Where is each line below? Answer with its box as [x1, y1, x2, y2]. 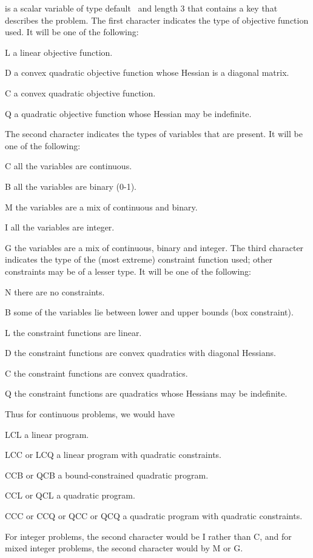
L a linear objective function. [5, 45, 113, 58]
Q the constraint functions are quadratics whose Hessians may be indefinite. [5, 387, 288, 400]
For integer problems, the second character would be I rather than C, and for [5, 529, 292, 542]
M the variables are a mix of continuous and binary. [5, 200, 198, 213]
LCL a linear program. [5, 428, 89, 440]
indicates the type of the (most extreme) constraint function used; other [5, 253, 273, 266]
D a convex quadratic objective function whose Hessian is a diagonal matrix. [5, 66, 289, 79]
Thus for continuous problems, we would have [5, 408, 175, 420]
